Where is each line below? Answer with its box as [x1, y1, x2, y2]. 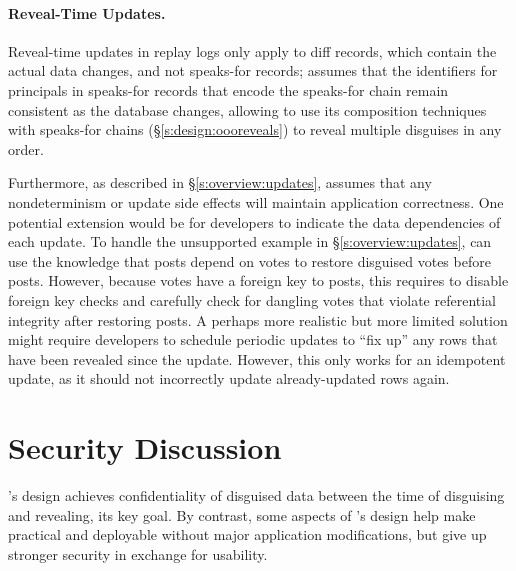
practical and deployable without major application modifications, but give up [8, 524, 487, 545]
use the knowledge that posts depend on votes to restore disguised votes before [8, 250, 491, 271]
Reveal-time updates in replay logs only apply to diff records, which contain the [8, 40, 497, 61]
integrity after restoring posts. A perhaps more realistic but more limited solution [8, 309, 508, 330]
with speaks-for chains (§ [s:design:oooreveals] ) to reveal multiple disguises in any [8, 119, 502, 140]
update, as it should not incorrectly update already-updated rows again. [8, 368, 450, 389]
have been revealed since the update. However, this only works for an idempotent [8, 348, 506, 369]
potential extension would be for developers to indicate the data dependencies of [8, 211, 501, 232]
